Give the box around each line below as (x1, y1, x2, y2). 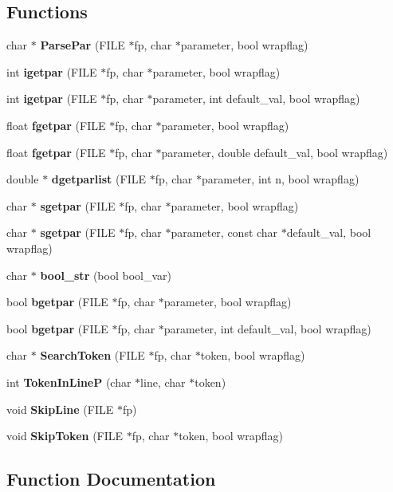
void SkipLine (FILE (6, 400, 114, 417)
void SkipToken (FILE (6, 427, 124, 444)
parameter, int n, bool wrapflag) (202, 171, 360, 187)
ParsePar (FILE (40, 37, 125, 53)
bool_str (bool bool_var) (40, 266, 171, 283)
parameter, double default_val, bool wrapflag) (161, 144, 388, 160)
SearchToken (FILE (40, 347, 145, 364)
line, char (140, 373, 186, 390)
